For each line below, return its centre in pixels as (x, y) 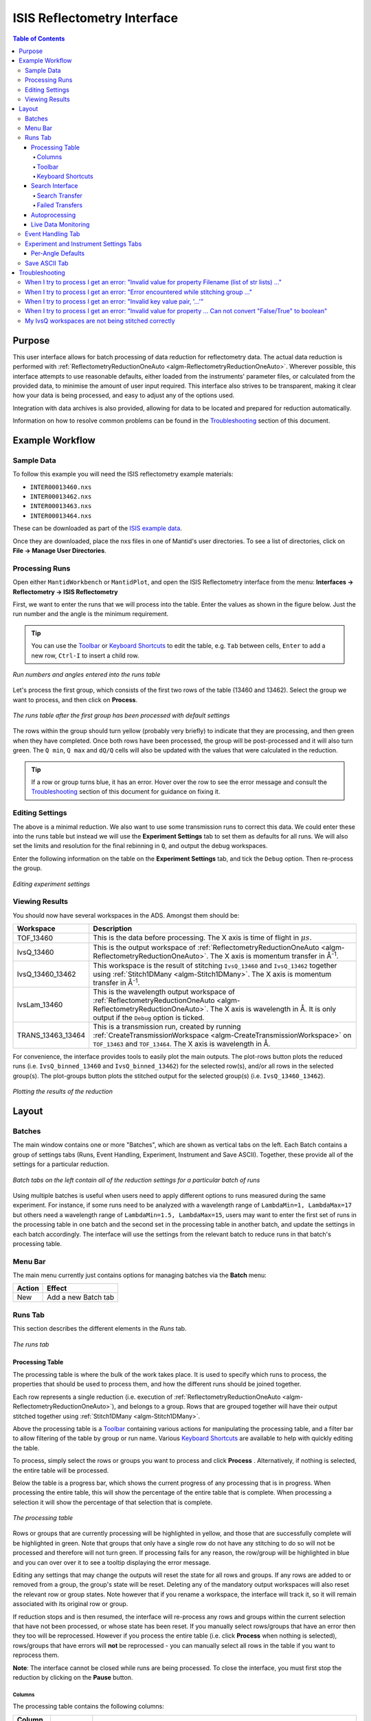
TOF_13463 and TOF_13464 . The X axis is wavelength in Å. (182, 1044)
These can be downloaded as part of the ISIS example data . (97, 528)
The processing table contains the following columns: (88, 1707)
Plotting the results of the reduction (63, 1092)
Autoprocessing (53, 215)
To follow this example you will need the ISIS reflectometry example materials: (123, 474)
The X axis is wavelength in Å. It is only (273, 1009)
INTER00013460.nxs (61, 487)
